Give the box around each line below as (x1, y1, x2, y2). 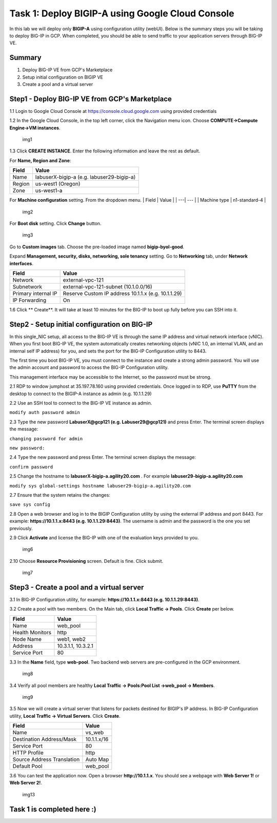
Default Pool (12, 762, 43, 770)
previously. (9, 525, 33, 531)
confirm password (9, 464, 53, 469)
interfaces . (9, 260, 33, 266)
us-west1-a (35, 187, 63, 194)
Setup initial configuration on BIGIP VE (22, 74, 104, 80)
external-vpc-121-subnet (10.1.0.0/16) (63, 283, 152, 290)
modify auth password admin (9, 409, 81, 416)
